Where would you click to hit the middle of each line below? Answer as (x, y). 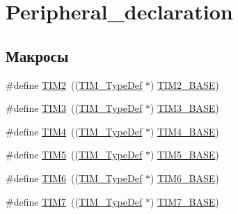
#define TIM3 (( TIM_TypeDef (74, 108)
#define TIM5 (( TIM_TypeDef (74, 155)
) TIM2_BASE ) (184, 84)
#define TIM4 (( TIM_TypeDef (74, 131)
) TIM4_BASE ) (184, 131)
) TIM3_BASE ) (184, 108)
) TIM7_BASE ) (184, 201)
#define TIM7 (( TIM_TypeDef (74, 201)
